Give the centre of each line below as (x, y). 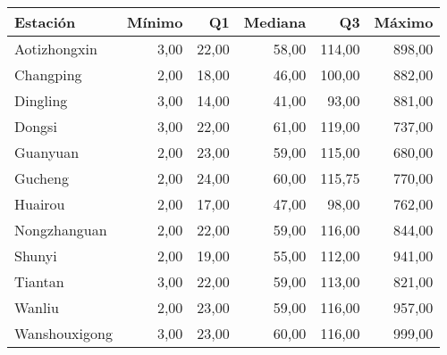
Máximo (404, 22)
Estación (45, 22)
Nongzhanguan (61, 230)
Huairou (40, 204)
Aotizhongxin (56, 49)
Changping (48, 74)
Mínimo (155, 22)
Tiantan (39, 281)
